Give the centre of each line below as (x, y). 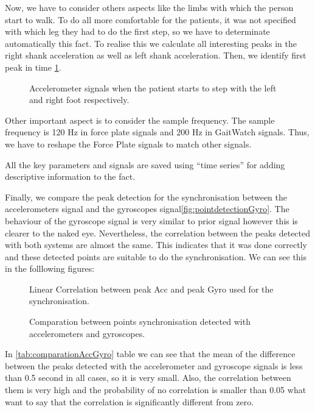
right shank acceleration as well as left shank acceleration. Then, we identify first (156, 55)
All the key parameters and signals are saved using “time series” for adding (145, 164)
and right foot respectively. (79, 100)
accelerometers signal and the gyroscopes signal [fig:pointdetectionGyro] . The (147, 209)
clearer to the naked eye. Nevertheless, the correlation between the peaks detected (158, 233)
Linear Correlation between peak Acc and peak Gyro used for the (151, 289)
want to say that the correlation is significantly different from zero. (130, 401)
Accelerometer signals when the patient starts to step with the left (153, 87)
